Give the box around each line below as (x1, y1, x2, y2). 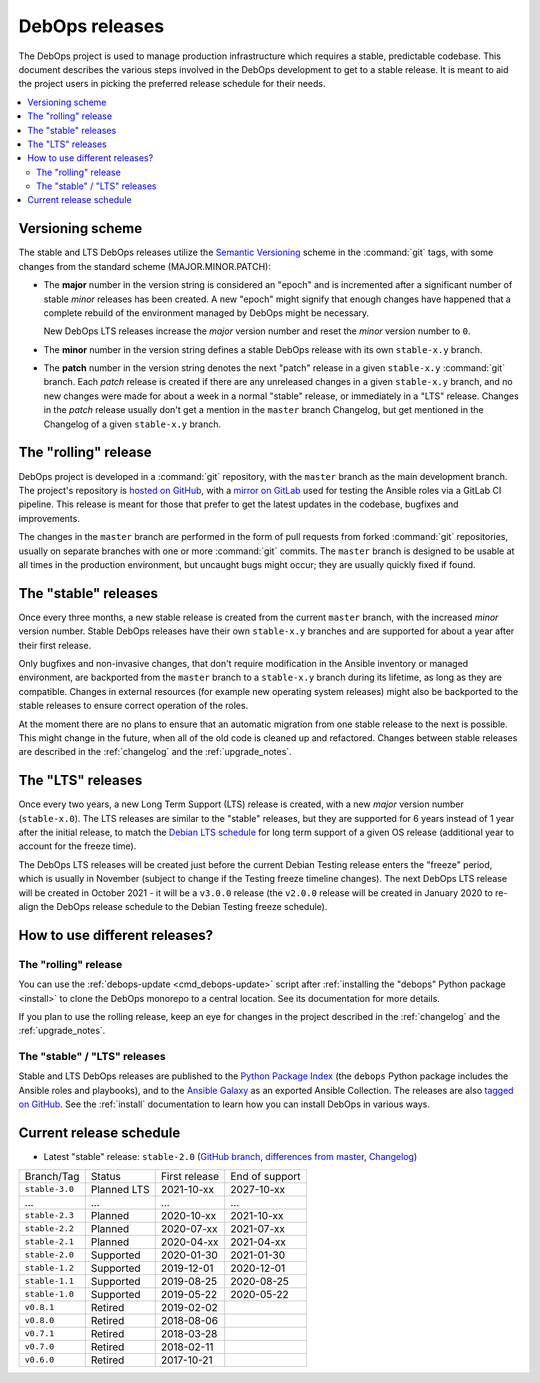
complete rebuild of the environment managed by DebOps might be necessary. (43, 306, 370, 319)
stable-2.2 (24, 1223, 75, 1234)
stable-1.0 (24, 1289, 75, 1300)
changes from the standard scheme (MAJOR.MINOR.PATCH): (18, 260, 272, 272)
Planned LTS (90, 1182, 150, 1196)
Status (90, 1169, 122, 1183)
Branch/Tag (24, 1169, 80, 1183)
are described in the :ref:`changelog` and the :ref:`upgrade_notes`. (18, 746, 292, 758)
